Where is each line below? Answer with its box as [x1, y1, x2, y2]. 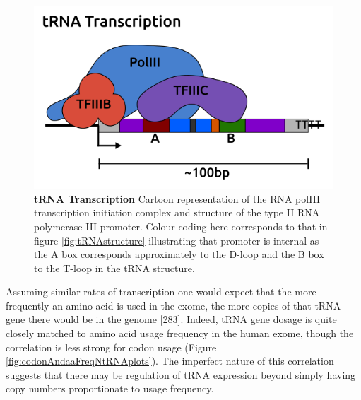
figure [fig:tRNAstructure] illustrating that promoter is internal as [34, 233, 319, 247]
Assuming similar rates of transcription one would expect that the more [6, 284, 316, 299]
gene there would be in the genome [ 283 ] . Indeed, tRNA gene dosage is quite [6, 312, 337, 327]
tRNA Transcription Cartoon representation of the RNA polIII [34, 191, 321, 206]
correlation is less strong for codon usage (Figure [6, 339, 217, 354]
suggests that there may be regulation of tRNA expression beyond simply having [6, 367, 356, 382]
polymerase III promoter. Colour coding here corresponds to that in [34, 218, 328, 233]
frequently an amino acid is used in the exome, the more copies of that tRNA [6, 298, 341, 312]
